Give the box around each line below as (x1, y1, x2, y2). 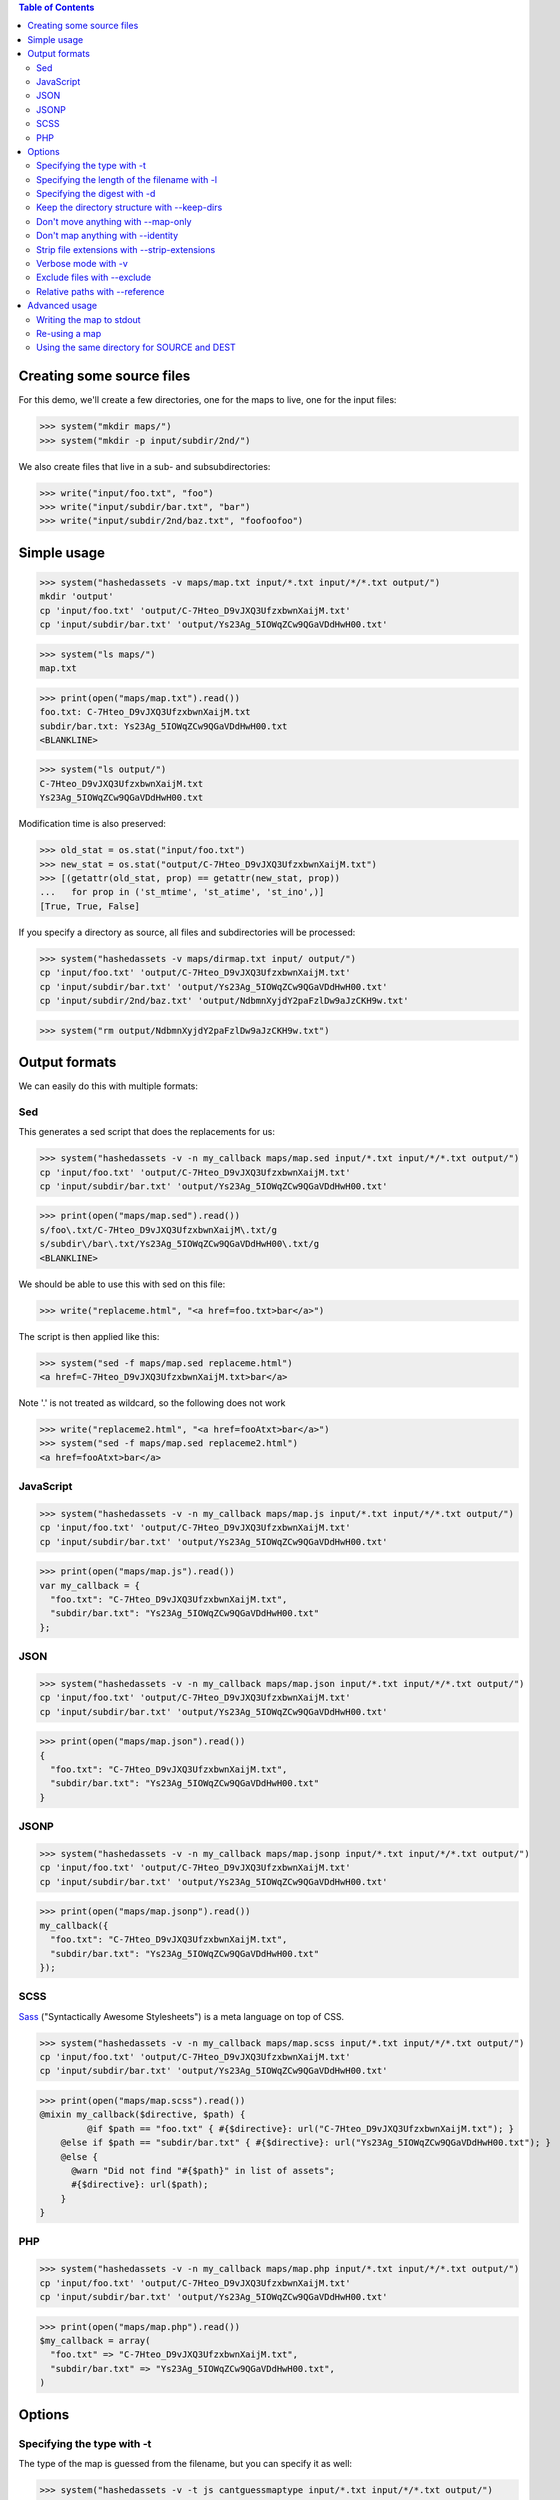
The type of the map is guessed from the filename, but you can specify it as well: (18, 2457, 353, 2469)
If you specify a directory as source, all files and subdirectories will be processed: (18, 926, 356, 938)
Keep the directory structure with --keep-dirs (36, 201, 223, 214)
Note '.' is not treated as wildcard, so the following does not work (18, 1396, 286, 1409)
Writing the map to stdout (36, 313, 141, 325)
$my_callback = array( (39, 2335, 151, 2347)
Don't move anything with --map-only (36, 215, 192, 227)
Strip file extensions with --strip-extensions (36, 243, 216, 255)
